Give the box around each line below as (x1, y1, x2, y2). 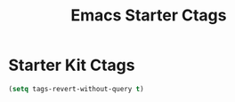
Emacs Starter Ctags (70, 5, 227, 26)
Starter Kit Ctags (8, 55, 135, 75)
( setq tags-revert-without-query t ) (8, 84, 144, 93)
